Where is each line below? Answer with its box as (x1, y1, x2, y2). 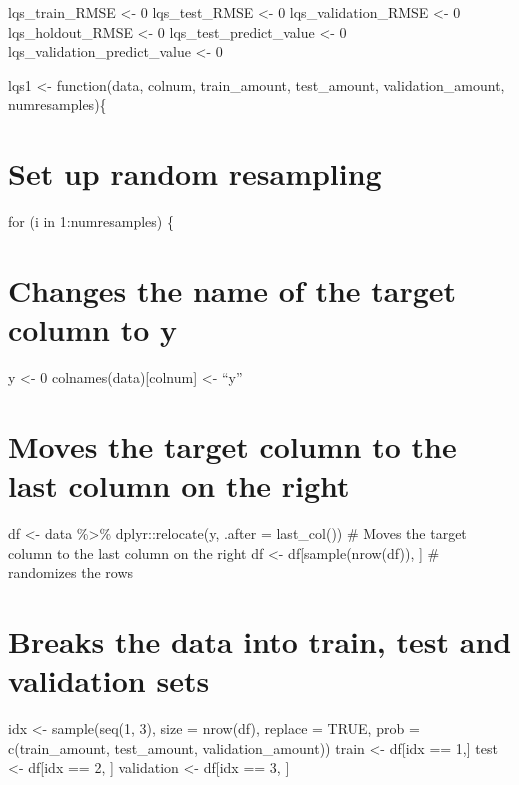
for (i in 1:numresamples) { (8, 211, 174, 232)
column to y (8, 309, 178, 350)
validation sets (8, 660, 210, 701)
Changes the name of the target (8, 269, 457, 310)
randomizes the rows (8, 562, 134, 583)
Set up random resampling (8, 153, 382, 194)
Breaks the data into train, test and (8, 620, 512, 661)
